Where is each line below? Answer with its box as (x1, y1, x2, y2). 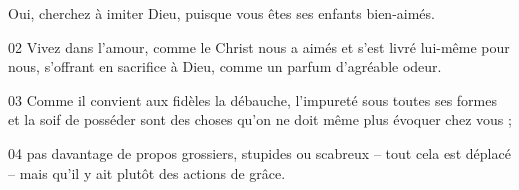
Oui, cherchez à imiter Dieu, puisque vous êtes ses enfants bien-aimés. (8, 3, 435, 23)
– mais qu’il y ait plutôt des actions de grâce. (8, 162, 286, 183)
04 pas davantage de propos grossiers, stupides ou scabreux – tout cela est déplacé (8, 142, 511, 163)
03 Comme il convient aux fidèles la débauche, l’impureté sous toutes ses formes (8, 89, 497, 110)
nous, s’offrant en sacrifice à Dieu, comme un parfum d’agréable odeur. (8, 56, 442, 77)
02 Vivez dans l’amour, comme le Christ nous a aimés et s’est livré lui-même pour (8, 36, 510, 57)
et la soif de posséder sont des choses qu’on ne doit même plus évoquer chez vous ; (8, 109, 512, 130)
